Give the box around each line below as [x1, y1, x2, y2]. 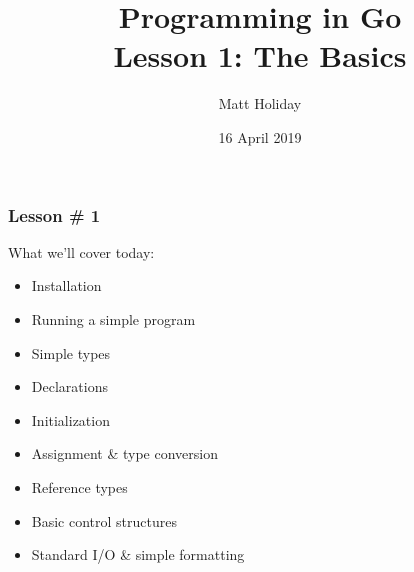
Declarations [31, 376, 108, 397]
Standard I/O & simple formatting [31, 544, 245, 565]
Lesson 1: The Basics [113, 35, 407, 76]
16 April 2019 [218, 126, 302, 147]
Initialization [31, 409, 110, 430]
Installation [31, 275, 102, 296]
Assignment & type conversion [31, 443, 218, 464]
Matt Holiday [218, 93, 302, 114]
